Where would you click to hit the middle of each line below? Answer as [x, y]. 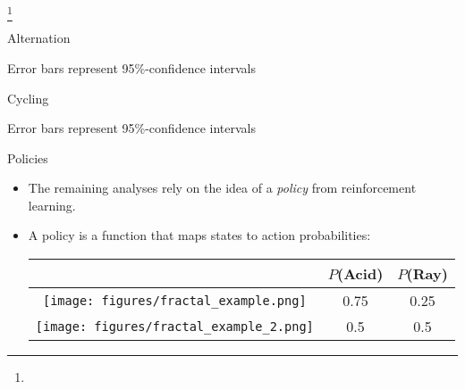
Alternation [39, 38]
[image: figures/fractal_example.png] [174, 300]
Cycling [28, 98]
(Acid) [360, 274]
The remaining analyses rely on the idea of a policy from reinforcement [222, 188]
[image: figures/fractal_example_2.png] [174, 326]
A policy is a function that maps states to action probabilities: [199, 235]
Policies [28, 157]
